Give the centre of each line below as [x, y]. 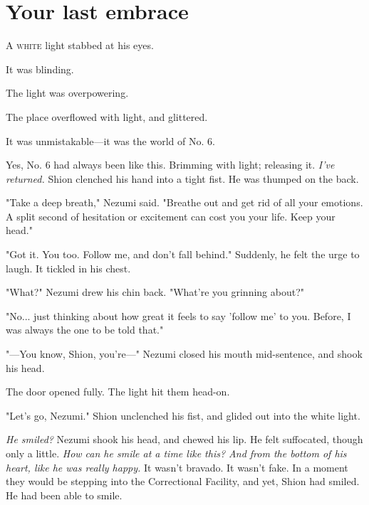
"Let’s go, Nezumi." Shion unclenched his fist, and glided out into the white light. [183, 415]
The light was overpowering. [67, 93]
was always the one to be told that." [85, 330]
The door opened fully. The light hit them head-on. [118, 392]
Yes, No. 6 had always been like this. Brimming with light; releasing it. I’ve [170, 165]
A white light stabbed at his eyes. [80, 45]
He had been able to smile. [64, 495]
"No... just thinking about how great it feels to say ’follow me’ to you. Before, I [178, 315]
